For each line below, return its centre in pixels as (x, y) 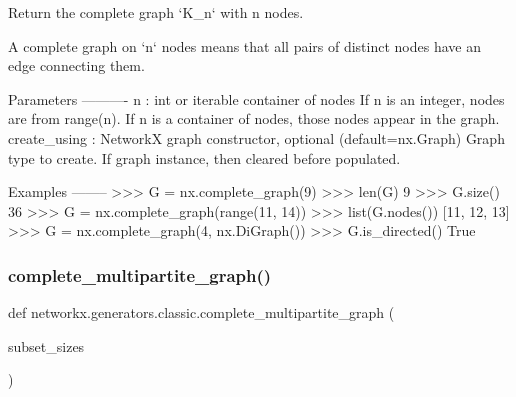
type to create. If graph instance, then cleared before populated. (204, 157)
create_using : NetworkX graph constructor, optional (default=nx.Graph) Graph (256, 137)
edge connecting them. (76, 65)
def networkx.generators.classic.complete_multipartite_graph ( (201, 312)
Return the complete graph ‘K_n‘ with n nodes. (156, 12)
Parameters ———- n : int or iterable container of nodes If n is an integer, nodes (256, 98)
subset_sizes (46, 345)
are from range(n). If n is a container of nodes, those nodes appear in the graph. (254, 118)
